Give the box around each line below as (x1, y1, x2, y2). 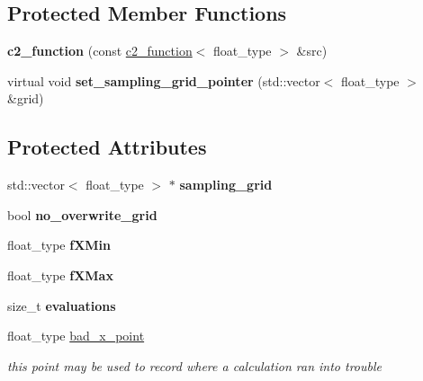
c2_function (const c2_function (7, 41, 193, 60)
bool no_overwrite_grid (7, 205, 157, 224)
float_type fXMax (7, 265, 113, 284)
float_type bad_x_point (7, 326, 145, 345)
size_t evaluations (7, 296, 116, 315)
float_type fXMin (7, 235, 112, 254)
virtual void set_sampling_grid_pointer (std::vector (7, 71, 320, 90)
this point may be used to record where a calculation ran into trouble (7, 356, 382, 375)
